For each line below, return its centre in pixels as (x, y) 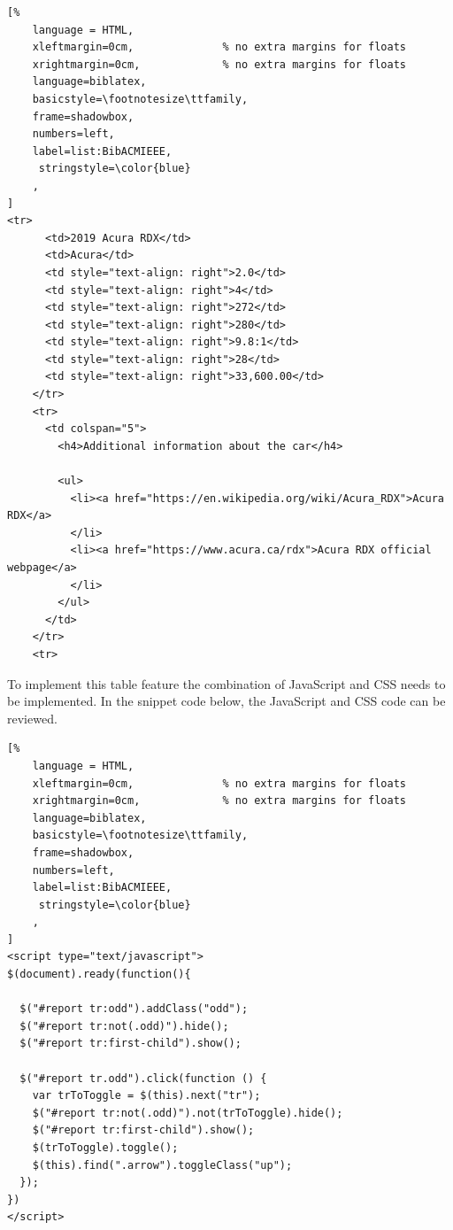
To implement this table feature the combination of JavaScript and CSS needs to (226, 683)
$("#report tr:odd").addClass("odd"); (134, 1009)
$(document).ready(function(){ (99, 975)
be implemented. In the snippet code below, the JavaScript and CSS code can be (226, 701)
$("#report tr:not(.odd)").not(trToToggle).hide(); (188, 1113)
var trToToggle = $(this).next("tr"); (146, 1096)
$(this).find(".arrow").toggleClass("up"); (162, 1165)
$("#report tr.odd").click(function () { (143, 1078)
